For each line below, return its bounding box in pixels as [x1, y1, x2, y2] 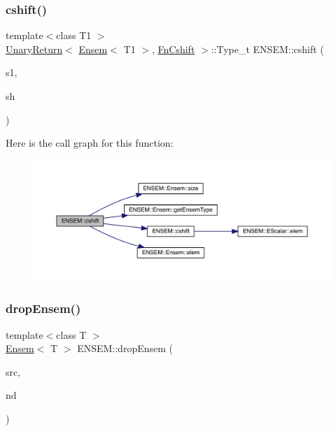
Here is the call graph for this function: [6, 136, 174, 150]
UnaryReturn [6, 41, 63, 56]
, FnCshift [151, 41, 195, 56]
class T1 [56, 28, 92, 43]
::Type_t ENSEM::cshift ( [211, 41, 324, 56]
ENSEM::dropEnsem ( [77, 341, 173, 356]
